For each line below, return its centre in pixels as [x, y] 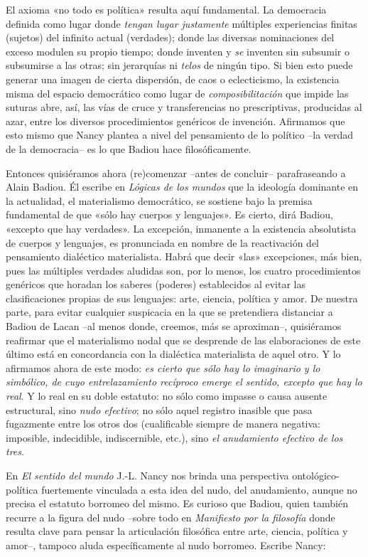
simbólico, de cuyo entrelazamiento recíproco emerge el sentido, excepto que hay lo [184, 382]
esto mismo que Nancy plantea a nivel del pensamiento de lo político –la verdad [180, 135]
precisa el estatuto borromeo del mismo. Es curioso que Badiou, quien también [177, 503]
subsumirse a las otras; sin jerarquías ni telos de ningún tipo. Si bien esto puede [179, 65]
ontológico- [316, 475]
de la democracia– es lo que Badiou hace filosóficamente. [129, 148]
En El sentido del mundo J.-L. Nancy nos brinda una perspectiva [147, 475]
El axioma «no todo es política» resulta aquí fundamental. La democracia [166, 9]
